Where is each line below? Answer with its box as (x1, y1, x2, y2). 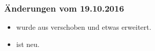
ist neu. (16, 38, 40, 49)
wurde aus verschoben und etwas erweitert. (16, 22, 151, 32)
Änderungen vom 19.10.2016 (4, 2, 124, 14)
